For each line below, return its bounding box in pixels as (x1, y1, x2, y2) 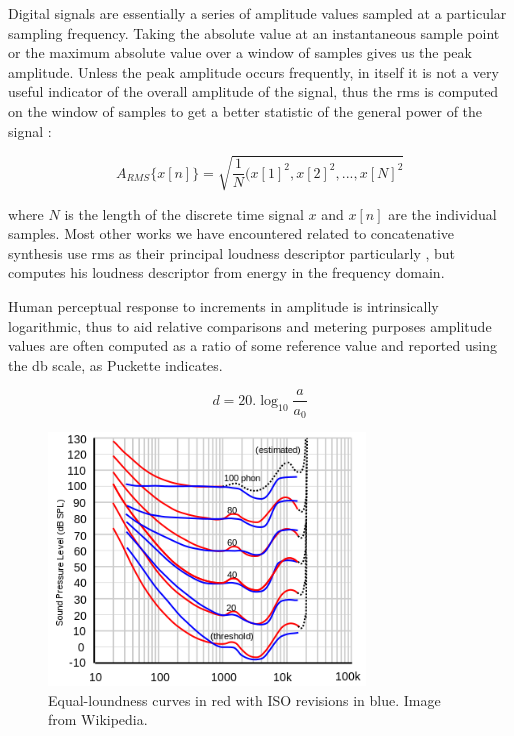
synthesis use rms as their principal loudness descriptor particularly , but (8, 242, 456, 263)
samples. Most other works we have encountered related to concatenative (8, 223, 455, 244)
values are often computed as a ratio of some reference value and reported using (8, 335, 497, 356)
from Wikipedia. (48, 709, 148, 730)
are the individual (388, 203, 497, 224)
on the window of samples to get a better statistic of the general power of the (8, 100, 483, 121)
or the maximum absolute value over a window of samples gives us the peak (8, 42, 472, 63)
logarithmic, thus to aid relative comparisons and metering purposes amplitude (8, 315, 492, 336)
